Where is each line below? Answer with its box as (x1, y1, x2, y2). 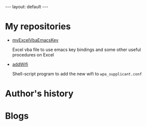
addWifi (12, 61, 28, 67)
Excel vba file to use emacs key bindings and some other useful (12, 47, 141, 52)
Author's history (5, 88, 73, 99)
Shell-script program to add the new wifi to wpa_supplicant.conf (12, 71, 142, 76)
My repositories (5, 21, 71, 32)
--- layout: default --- (5, 4, 49, 9)
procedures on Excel (12, 51, 54, 57)
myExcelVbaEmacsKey (12, 37, 59, 43)
